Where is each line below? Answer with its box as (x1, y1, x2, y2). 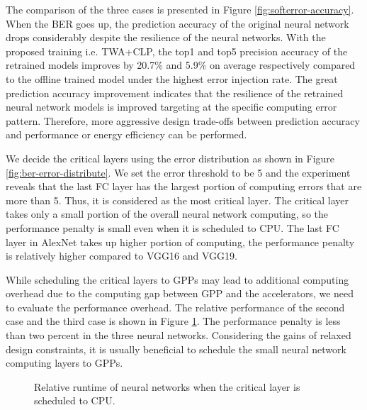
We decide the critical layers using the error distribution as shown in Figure (6, 150, 335, 165)
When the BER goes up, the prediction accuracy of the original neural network (6, 16, 349, 31)
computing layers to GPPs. (6, 355, 123, 370)
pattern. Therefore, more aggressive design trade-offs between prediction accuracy (6, 113, 360, 128)
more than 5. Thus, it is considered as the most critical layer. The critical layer (6, 192, 349, 207)
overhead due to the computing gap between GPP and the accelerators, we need (6, 286, 354, 301)
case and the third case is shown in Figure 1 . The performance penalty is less (6, 314, 341, 328)
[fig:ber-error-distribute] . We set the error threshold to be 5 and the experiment (6, 165, 351, 179)
